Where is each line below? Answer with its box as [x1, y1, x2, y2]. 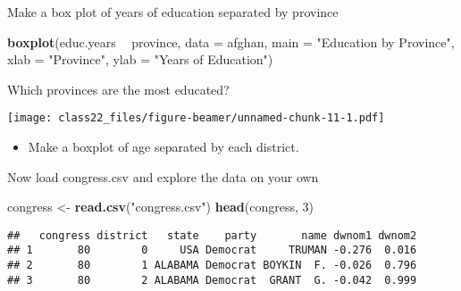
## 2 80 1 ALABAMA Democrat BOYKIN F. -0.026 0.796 [7, 259, 417, 272]
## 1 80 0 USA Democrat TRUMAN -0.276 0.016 [7, 244, 417, 257]
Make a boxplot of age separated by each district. [28, 137, 299, 156]
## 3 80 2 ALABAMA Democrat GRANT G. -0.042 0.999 [7, 273, 417, 287]
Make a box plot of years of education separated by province [7, 3, 339, 21]
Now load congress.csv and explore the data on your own [7, 167, 319, 186]
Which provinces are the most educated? [7, 79, 230, 98]
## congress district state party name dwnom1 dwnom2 [7, 229, 417, 242]
